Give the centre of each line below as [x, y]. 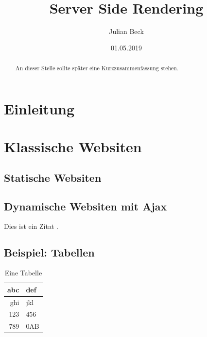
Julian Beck [126, 31]
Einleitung [39, 108]
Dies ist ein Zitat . [31, 226]
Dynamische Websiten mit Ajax [86, 206]
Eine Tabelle [23, 273]
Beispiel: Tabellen [49, 252]
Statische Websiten [53, 177]
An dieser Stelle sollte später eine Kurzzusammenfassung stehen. [97, 68]
